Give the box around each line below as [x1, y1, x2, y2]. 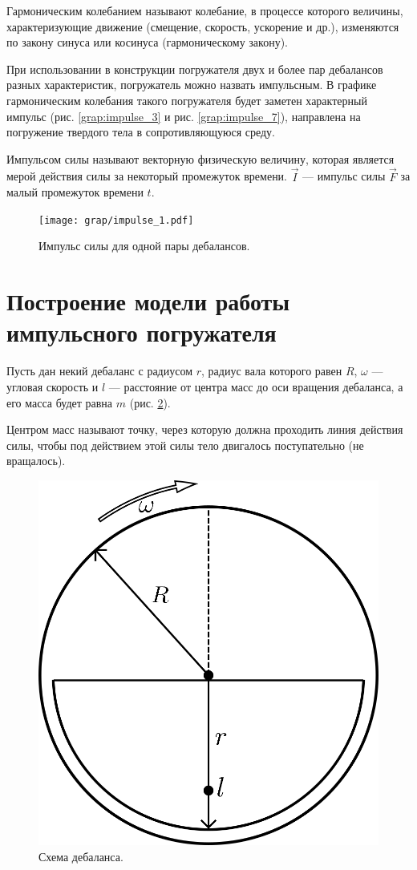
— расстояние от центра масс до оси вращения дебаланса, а [108, 378, 403, 395]
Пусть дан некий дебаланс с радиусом [6, 362, 193, 379]
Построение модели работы [6, 285, 290, 318]
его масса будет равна [6, 394, 113, 411]
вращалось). [6, 452, 66, 469]
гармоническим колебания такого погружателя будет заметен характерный [6, 91, 367, 108]
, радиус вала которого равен [201, 362, 342, 379]
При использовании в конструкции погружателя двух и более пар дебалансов [6, 60, 383, 77]
